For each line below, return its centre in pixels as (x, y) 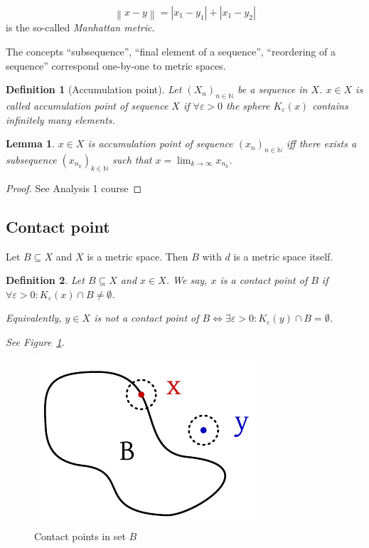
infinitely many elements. (60, 119)
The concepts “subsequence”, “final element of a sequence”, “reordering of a (171, 51)
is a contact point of (264, 280)
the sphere (248, 105)
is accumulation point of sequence (160, 143)
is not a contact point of (146, 318)
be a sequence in (273, 89)
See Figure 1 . (35, 341)
